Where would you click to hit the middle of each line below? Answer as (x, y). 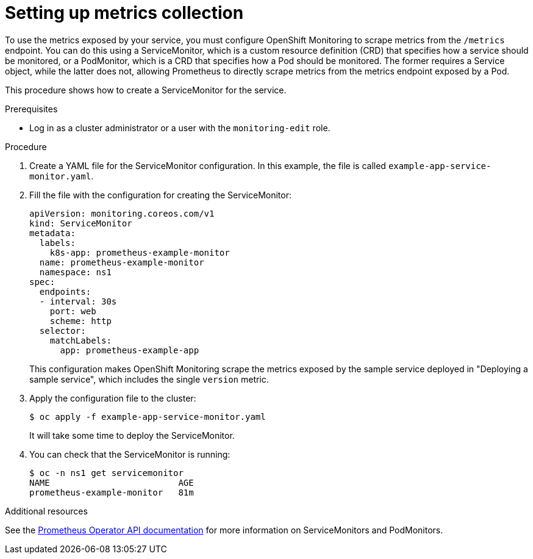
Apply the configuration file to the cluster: (113, 398)
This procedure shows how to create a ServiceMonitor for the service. (146, 90)
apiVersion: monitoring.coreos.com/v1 (122, 213)
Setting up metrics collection (124, 13)
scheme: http (80, 321)
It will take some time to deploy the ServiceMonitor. (132, 435)
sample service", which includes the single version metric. (149, 379)
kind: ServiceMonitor (81, 223)
